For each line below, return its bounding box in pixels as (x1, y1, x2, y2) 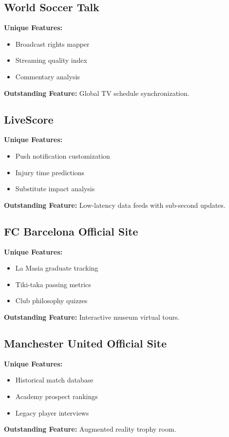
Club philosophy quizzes (15, 295, 88, 306)
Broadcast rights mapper (15, 38, 90, 49)
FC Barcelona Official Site (4, 223, 138, 238)
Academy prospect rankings (15, 391, 98, 401)
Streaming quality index (15, 55, 87, 65)
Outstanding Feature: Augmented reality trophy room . (4, 424, 176, 434)
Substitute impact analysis (15, 183, 95, 194)
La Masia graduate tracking (15, 263, 98, 273)
